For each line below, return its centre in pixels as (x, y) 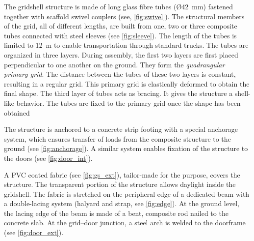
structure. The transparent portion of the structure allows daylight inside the (120, 184)
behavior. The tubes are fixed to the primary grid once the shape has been (128, 103)
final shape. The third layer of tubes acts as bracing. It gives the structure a (118, 93)
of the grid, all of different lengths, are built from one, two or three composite (121, 26)
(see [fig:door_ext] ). (34, 232)
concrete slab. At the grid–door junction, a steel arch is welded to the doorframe (125, 223)
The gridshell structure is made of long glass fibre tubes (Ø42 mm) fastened (118, 6)
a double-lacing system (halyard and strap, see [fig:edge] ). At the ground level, (122, 203)
